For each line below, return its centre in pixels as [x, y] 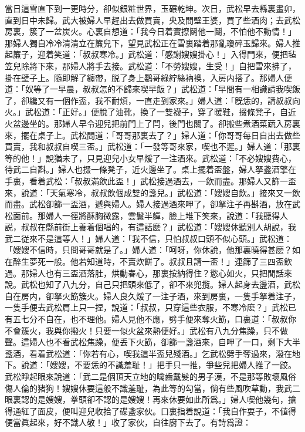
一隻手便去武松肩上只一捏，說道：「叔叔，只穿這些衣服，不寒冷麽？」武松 [146, 307]
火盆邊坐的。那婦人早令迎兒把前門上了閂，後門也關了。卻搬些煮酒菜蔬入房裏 [152, 123]
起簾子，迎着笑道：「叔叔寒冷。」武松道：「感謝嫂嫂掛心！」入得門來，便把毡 [150, 54]
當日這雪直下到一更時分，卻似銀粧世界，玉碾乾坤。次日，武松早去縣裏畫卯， [152, 8]
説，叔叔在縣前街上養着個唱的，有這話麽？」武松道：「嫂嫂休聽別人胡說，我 [150, 227]
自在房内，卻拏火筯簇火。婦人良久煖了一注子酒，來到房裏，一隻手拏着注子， [152, 296]
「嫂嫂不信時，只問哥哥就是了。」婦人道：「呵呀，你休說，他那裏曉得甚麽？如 [152, 250]
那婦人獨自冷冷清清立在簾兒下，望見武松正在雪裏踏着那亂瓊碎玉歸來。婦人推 [152, 43]
